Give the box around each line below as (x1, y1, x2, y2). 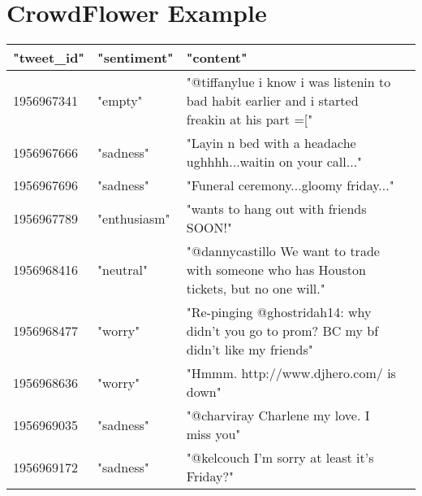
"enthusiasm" (97, 208, 170, 228)
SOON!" (186, 218, 232, 237)
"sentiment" (97, 48, 174, 67)
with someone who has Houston (186, 260, 366, 280)
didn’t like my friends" (186, 340, 313, 359)
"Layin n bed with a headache (186, 133, 356, 153)
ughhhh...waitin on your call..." (186, 152, 363, 172)
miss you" (186, 424, 241, 444)
